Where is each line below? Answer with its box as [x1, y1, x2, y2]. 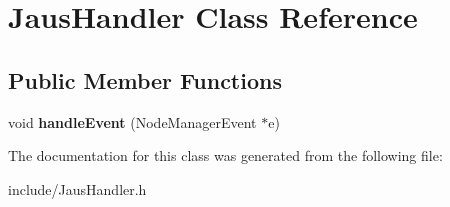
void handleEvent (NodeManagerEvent [8, 111, 257, 132]
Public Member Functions [8, 64, 282, 95]
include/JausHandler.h [8, 178, 147, 199]
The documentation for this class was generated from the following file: [8, 145, 443, 166]
